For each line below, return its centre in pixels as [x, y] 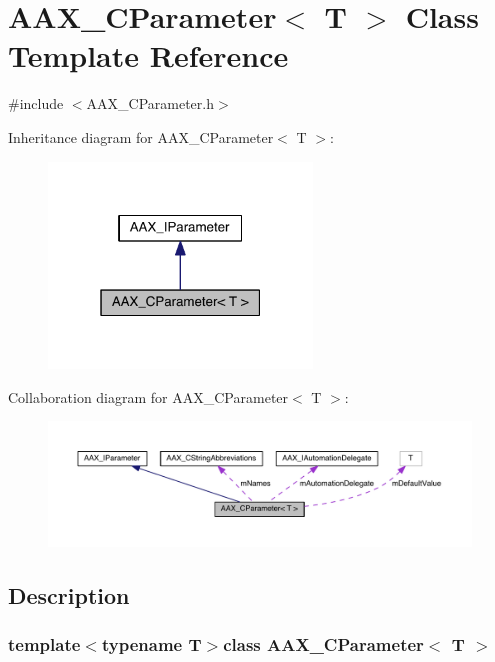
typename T [151, 643]
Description [69, 594]
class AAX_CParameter [323, 643]
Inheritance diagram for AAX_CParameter [141, 136]
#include [36, 103]
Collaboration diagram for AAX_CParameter [148, 396]
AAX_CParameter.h [150, 103]
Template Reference [148, 55]
